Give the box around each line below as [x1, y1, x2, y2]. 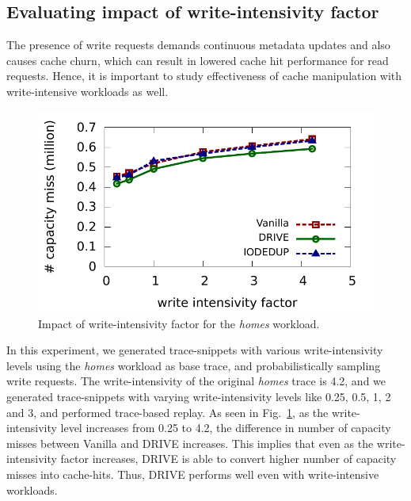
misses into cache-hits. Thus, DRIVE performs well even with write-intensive [6, 465, 379, 482]
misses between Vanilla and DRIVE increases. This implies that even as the [6, 434, 374, 451]
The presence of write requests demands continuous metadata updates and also [6, 36, 390, 53]
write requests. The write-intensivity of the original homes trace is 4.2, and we [6, 373, 386, 389]
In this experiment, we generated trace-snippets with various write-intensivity [6, 342, 383, 358]
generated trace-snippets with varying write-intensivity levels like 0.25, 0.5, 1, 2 [6, 388, 391, 404]
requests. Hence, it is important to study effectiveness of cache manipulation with [6, 67, 402, 84]
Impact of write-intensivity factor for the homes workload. [38, 315, 320, 331]
